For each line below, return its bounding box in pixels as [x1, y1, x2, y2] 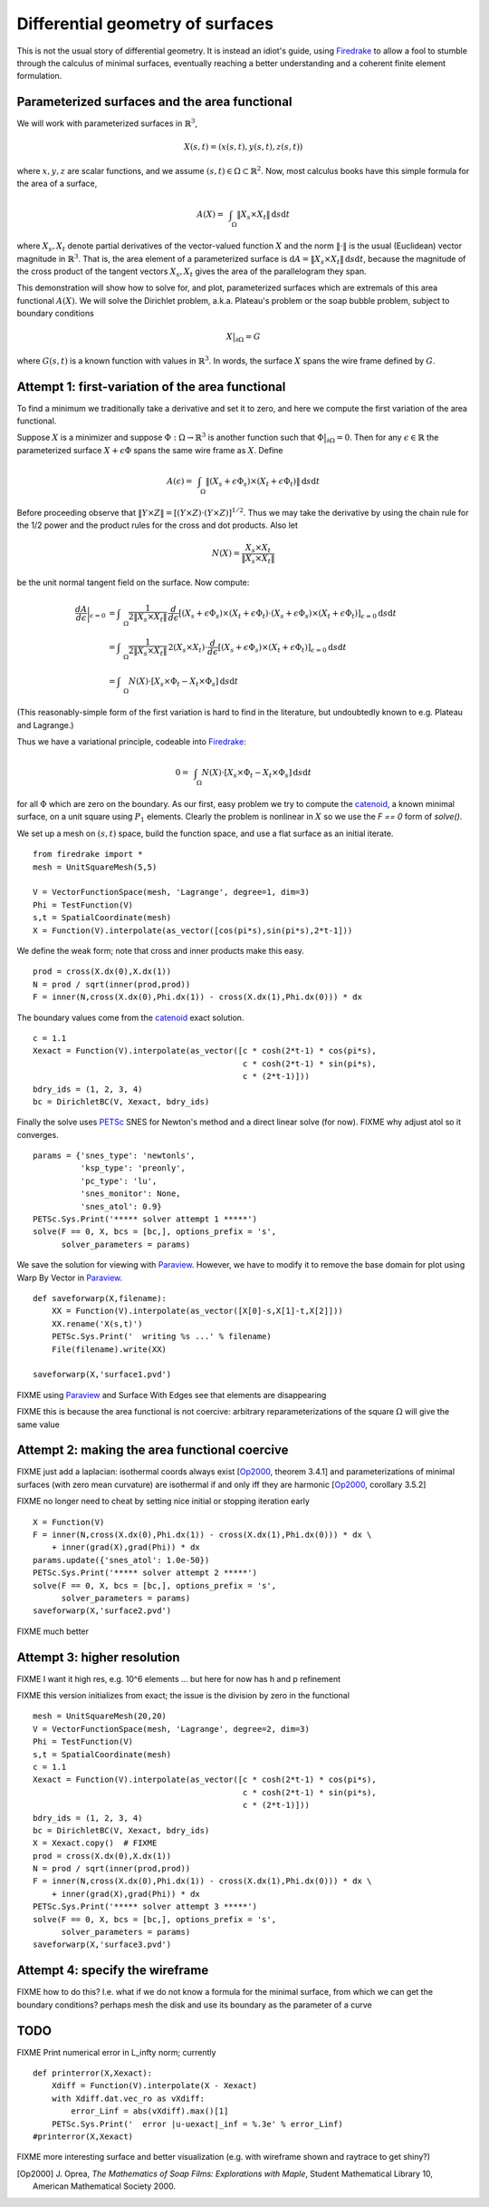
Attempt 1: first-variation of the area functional [16, 379, 286, 394]
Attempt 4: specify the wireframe [16, 1963, 209, 1979]
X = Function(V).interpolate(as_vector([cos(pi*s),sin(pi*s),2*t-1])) [33, 925, 353, 936]
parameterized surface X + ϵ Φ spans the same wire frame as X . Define [16, 444, 284, 455]
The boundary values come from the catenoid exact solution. [16, 1012, 244, 1023]
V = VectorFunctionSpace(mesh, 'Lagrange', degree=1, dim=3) [33, 887, 310, 898]
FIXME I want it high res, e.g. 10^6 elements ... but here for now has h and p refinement [16, 1673, 341, 1684]
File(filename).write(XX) [51, 1344, 168, 1355]
